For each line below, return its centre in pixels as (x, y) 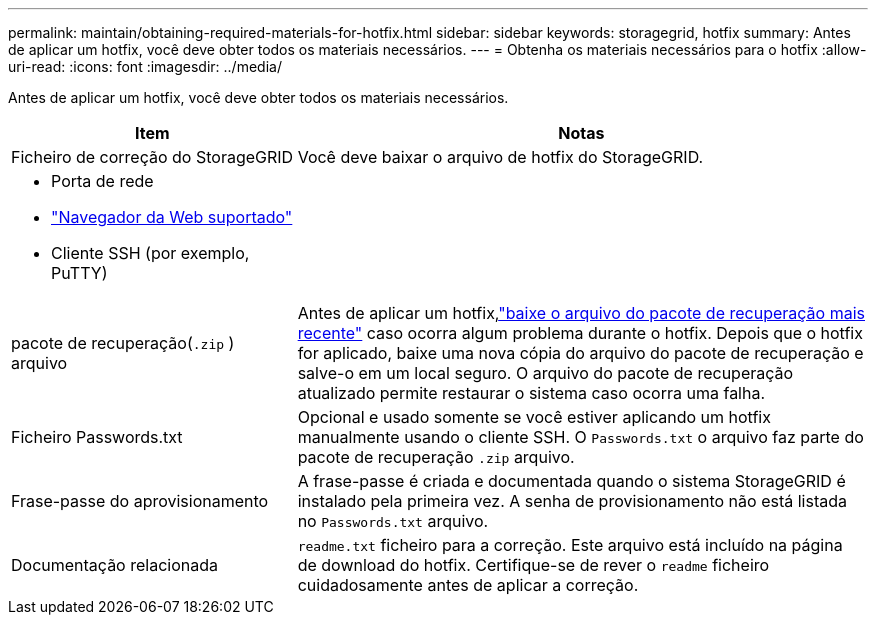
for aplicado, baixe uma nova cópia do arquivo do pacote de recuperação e (580, 353)
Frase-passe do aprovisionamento (140, 501)
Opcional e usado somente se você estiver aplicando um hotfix (534, 417)
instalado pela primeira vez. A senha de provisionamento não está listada (572, 501)
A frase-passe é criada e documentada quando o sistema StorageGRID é (571, 481)
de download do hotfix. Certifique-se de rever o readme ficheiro (533, 565)
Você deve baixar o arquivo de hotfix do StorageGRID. (500, 157)
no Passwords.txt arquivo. (393, 521)
